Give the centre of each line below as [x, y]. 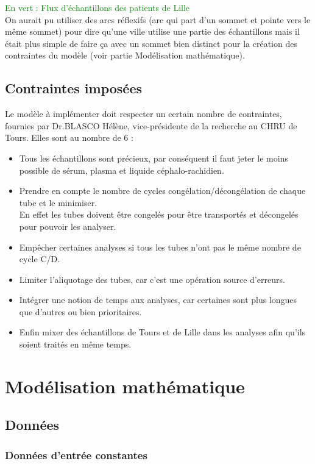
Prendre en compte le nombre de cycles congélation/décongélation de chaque [162, 191]
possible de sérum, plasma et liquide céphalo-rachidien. [122, 170]
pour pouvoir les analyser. [68, 226]
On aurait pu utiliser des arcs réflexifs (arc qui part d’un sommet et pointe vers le [158, 19]
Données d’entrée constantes [76, 455]
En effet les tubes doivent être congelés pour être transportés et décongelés [159, 214]
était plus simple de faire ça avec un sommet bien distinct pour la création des [151, 43]
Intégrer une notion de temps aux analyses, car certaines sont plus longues [158, 300]
